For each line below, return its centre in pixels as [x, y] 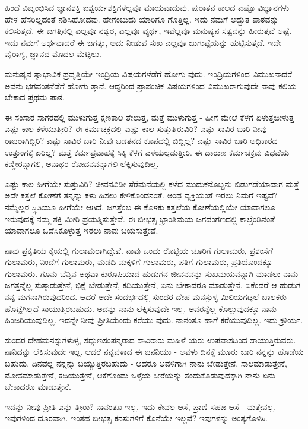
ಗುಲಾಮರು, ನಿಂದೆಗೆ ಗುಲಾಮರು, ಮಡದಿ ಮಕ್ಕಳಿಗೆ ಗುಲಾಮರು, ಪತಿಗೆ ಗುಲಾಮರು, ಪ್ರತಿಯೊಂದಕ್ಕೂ [139, 262]
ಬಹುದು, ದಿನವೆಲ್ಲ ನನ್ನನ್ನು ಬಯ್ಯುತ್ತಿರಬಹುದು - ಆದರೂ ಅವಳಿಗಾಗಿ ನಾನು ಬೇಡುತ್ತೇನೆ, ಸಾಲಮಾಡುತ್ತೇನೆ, [146, 363]
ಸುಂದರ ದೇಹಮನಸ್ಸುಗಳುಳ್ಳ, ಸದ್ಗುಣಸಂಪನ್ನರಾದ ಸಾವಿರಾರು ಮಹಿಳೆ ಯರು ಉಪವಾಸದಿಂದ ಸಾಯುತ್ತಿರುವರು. [150, 340]
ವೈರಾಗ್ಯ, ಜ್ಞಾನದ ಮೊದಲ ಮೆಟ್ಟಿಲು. [53, 54]
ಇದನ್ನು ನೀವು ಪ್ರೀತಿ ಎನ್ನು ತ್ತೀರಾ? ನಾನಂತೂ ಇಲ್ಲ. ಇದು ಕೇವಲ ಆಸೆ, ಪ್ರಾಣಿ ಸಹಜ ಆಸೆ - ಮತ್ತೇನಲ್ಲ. [141, 406]
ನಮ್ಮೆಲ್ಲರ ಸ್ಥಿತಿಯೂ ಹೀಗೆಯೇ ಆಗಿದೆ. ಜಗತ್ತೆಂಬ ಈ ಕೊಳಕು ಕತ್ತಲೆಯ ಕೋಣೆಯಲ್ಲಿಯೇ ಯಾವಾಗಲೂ [140, 206]
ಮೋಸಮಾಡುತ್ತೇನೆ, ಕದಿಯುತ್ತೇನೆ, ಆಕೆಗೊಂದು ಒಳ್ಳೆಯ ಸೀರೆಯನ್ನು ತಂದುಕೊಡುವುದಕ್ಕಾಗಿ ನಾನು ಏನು [140, 375]
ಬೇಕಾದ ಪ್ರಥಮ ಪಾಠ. [35, 97]
